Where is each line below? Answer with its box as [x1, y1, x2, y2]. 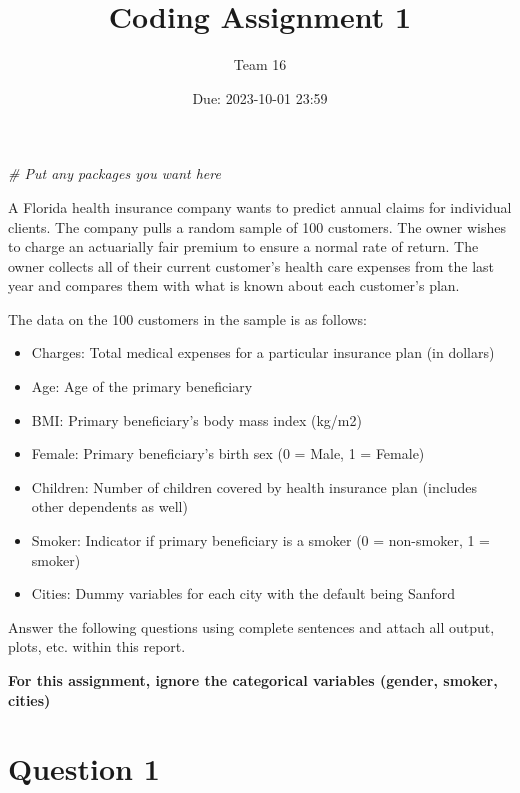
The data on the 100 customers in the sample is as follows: [8, 308, 368, 329]
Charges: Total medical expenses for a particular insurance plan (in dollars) [31, 342, 495, 363]
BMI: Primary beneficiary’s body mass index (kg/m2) [31, 409, 362, 430]
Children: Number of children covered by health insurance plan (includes [31, 476, 478, 497]
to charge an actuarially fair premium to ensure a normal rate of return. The [8, 236, 479, 257]
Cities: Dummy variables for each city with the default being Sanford [31, 583, 456, 604]
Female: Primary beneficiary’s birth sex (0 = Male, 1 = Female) [31, 443, 425, 464]
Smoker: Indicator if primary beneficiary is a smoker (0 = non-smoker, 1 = [31, 530, 491, 551]
